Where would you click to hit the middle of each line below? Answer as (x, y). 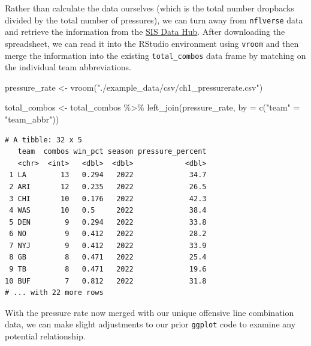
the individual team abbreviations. (68, 67)
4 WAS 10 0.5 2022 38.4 (108, 211)
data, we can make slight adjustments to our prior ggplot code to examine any (150, 324)
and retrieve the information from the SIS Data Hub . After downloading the (145, 32)
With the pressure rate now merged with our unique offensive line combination (150, 312)
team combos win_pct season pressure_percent (112, 152)
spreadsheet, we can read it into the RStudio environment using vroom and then (152, 43)
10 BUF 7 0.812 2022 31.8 (106, 281)
